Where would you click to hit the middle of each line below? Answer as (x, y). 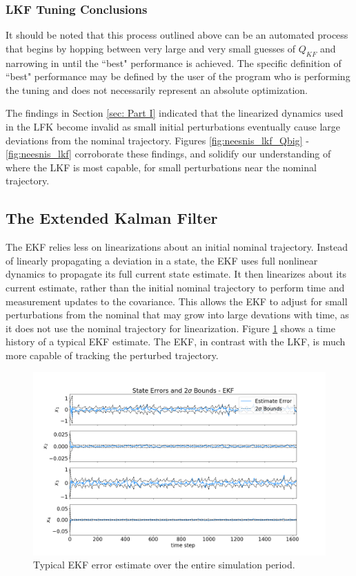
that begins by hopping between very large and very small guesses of (151, 48)
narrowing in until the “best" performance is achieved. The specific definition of (174, 63)
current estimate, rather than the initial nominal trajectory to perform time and (175, 287)
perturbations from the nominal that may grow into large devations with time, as (177, 315)
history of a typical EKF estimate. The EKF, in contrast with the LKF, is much (176, 342)
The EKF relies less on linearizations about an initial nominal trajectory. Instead (177, 247)
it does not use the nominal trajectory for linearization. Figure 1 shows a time (170, 328)
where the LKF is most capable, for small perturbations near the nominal (161, 167)
